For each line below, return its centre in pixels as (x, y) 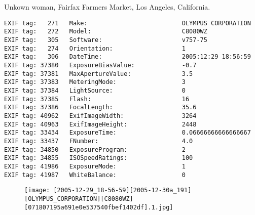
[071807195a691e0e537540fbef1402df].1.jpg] (99, 207)
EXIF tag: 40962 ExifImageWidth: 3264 (100, 116)
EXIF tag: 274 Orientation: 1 (95, 48)
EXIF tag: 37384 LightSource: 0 (95, 91)
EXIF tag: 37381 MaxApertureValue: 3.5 (99, 74)
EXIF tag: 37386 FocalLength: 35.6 (100, 107)
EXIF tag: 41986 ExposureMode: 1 (95, 166)
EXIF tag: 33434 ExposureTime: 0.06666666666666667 (128, 133)
